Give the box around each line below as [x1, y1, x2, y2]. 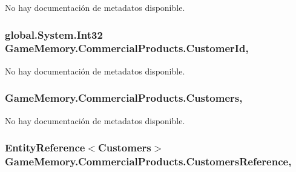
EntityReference [5, 140, 85, 155]
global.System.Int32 [5, 27, 103, 42]
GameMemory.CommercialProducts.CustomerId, [5, 41, 249, 56]
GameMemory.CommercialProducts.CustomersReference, [5, 153, 292, 168]
